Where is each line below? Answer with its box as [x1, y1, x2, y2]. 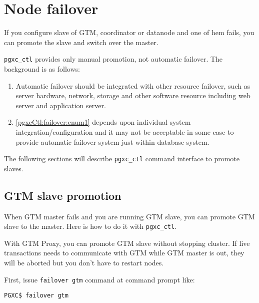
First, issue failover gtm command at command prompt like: [4, 274, 195, 284]
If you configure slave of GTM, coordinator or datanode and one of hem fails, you [4, 27, 254, 38]
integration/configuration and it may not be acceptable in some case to [15, 126, 234, 137]
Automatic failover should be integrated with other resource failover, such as [15, 80, 250, 91]
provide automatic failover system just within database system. [15, 136, 209, 147]
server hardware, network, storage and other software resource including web [15, 90, 250, 101]
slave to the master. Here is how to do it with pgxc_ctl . [4, 221, 176, 231]
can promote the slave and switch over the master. [4, 37, 158, 47]
